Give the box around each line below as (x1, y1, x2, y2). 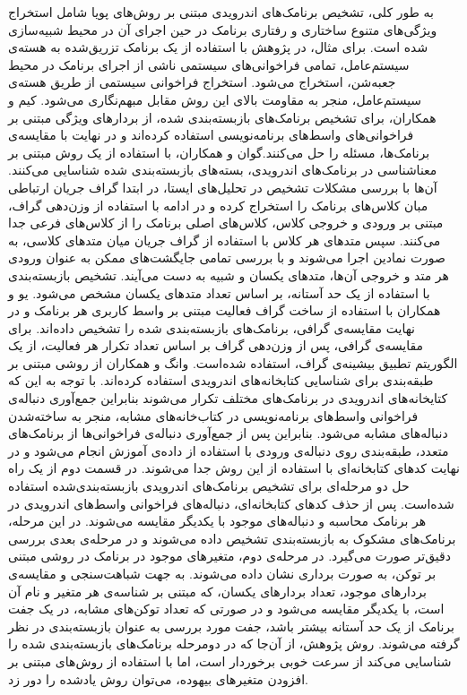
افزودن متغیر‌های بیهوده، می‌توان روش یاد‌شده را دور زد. (8, 669, 309, 688)
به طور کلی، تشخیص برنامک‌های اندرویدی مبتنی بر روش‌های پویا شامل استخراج (8, 3, 434, 21)
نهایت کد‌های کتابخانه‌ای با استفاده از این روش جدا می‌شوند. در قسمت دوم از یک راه (8, 459, 460, 477)
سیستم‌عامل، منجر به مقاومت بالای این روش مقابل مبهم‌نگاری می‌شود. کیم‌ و (8, 90, 422, 108)
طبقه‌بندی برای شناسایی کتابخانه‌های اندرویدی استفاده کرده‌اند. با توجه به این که (8, 371, 434, 390)
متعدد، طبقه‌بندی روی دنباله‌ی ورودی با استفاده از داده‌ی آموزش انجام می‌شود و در (8, 441, 449, 459)
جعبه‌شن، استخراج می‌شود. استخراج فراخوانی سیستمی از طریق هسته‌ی (8, 73, 396, 91)
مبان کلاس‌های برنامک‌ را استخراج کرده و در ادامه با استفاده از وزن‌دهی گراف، (8, 195, 428, 214)
